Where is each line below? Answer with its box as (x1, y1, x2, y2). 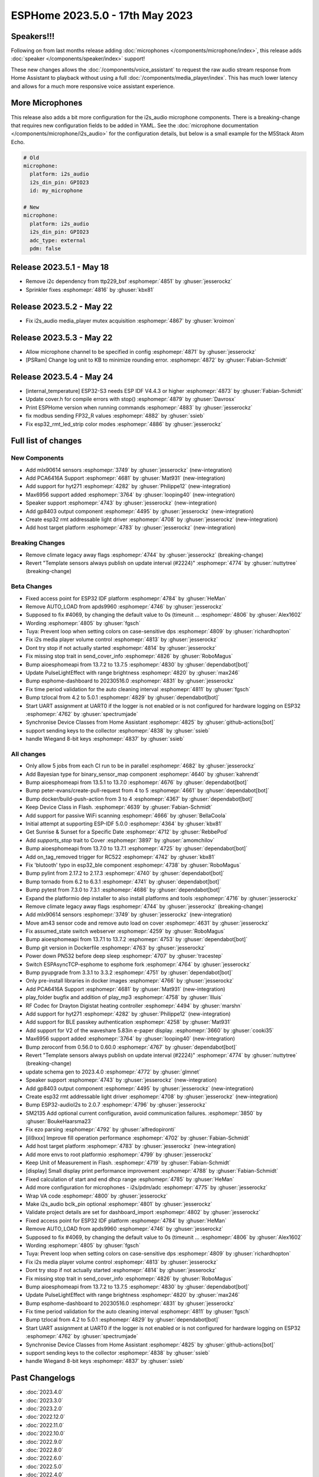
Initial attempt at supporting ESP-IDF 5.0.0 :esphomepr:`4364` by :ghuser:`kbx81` (25, 820, 223, 827)
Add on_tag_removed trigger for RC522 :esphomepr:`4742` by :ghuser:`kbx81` (25, 853, 216, 860)
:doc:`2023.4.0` (25, 1388, 64, 1395)
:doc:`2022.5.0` (25, 1463, 63, 1470)
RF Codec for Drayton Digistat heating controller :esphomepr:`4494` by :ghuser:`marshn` (25, 1002, 242, 1009)
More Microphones (11, 98, 83, 108)
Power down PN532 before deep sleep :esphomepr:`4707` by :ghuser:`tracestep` (25, 952, 223, 959)
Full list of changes (11, 436, 82, 446)
